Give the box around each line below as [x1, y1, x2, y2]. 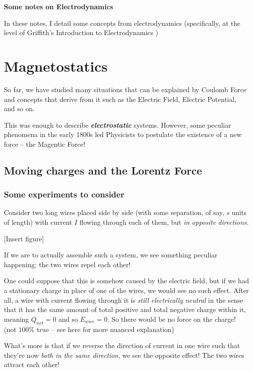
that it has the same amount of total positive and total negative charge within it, [4, 304, 246, 314]
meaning [4, 313, 29, 324]
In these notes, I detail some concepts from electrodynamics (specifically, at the [4, 18, 240, 28]
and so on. [4, 103, 35, 114]
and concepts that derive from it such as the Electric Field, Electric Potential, [4, 94, 236, 104]
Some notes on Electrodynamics [4, 1, 113, 11]
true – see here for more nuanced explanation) [36, 324, 174, 334]
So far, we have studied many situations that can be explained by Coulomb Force [4, 84, 247, 94]
